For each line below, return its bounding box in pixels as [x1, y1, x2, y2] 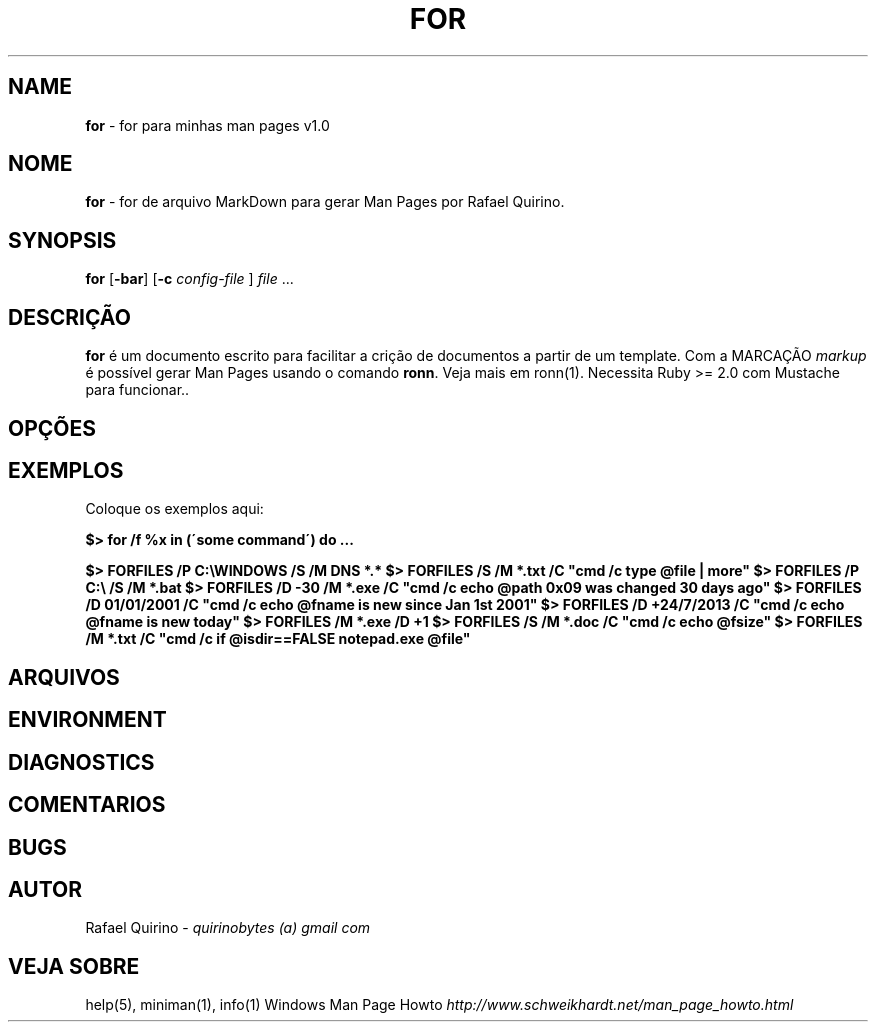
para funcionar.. [85, 381, 190, 399]
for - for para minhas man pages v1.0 [85, 116, 330, 134]
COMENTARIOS [8, 792, 166, 818]
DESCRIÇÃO [8, 304, 131, 330]
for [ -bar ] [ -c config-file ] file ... [85, 270, 294, 288]
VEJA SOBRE [8, 953, 140, 979]
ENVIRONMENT [8, 707, 167, 733]
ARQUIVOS [8, 664, 120, 690]
